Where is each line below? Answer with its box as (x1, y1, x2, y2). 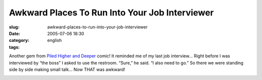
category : (9, 38, 30, 43)
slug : (9, 24, 19, 30)
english (47, 38, 62, 43)
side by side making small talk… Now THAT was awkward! (9, 67, 126, 72)
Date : (9, 30, 20, 36)
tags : (9, 44, 20, 50)
